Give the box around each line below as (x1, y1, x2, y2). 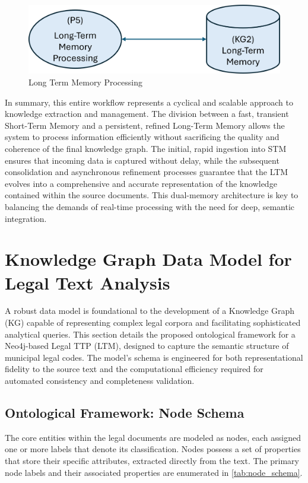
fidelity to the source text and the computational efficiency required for (5, 363, 263, 375)
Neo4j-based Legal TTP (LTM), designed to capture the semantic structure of (5, 339, 289, 352)
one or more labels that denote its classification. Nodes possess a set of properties (5, 443, 301, 455)
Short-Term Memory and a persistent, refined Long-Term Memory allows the (5, 119, 285, 131)
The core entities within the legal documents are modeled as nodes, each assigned (5, 431, 301, 443)
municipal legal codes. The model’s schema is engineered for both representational (5, 351, 303, 363)
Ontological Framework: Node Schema (5, 403, 245, 422)
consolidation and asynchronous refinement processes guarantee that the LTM (5, 166, 288, 178)
